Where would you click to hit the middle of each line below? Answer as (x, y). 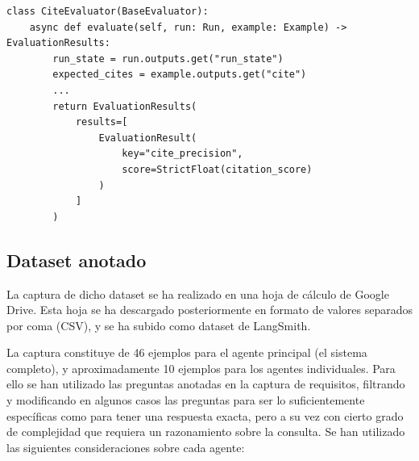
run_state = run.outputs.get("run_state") (168, 59)
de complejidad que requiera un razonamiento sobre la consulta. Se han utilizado (206, 432)
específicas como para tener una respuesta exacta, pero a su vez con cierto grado (205, 415)
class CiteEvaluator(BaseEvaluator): (108, 11)
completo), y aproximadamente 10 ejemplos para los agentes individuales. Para (201, 368)
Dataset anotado (77, 260)
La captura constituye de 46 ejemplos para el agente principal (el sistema (187, 352)
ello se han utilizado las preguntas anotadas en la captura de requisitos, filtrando (206, 384)
